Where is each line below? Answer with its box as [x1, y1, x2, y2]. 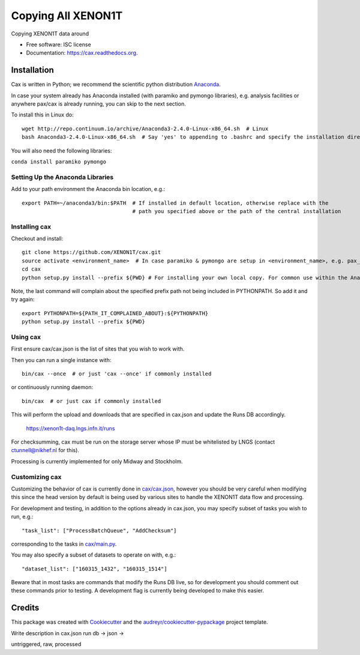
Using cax [11, 333, 41, 341]
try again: [11, 296, 35, 303]
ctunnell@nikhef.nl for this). [11, 447, 79, 454]
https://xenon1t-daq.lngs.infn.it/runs [26, 424, 115, 432]
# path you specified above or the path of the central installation [132, 208, 341, 214]
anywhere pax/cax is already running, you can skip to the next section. [11, 100, 186, 107]
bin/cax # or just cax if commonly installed [22, 397, 161, 405]
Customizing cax [11, 472, 62, 481]
